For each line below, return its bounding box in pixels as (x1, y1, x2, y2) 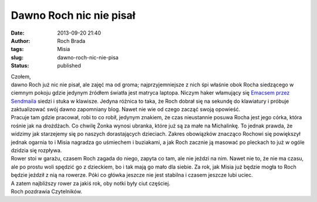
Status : (11, 62, 29, 69)
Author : (11, 37, 31, 44)
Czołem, (11, 73, 31, 80)
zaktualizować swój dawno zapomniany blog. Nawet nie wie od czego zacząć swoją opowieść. (11, 106, 241, 113)
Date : (11, 29, 25, 36)
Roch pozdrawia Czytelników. (11, 188, 82, 195)
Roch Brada (57, 37, 86, 44)
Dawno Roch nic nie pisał (11, 9, 136, 22)
